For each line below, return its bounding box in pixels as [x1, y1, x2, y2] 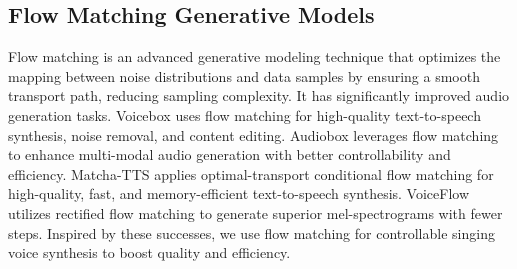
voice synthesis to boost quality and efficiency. [8, 242, 291, 263]
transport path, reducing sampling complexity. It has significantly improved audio [8, 85, 510, 106]
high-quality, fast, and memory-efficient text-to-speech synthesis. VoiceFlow [8, 183, 470, 204]
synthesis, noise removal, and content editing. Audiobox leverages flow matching [8, 124, 499, 145]
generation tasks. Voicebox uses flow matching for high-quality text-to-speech [8, 104, 481, 125]
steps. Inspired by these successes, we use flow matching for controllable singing [8, 222, 495, 243]
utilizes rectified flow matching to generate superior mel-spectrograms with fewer [8, 202, 503, 223]
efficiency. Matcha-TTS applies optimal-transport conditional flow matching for [8, 163, 494, 184]
